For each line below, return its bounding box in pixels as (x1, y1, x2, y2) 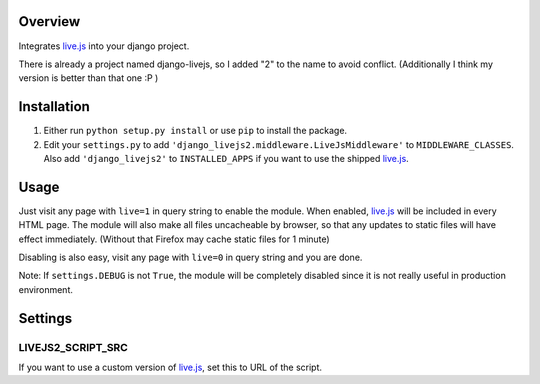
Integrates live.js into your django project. (18, 40, 190, 52)
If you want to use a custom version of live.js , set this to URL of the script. (18, 361, 323, 373)
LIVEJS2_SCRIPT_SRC (18, 340, 129, 354)
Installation (18, 98, 90, 115)
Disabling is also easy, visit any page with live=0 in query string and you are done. (18, 251, 363, 264)
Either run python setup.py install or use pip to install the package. (43, 125, 348, 137)
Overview (18, 13, 81, 30)
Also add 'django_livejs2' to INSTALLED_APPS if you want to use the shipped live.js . (43, 152, 409, 164)
